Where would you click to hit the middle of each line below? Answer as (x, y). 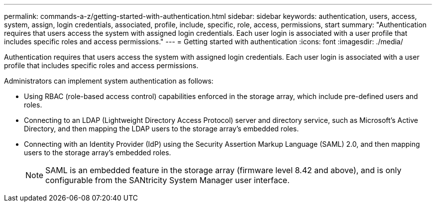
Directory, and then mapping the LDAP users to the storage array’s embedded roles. (162, 129)
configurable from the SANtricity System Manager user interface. (167, 180)
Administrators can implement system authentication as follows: (109, 81)
